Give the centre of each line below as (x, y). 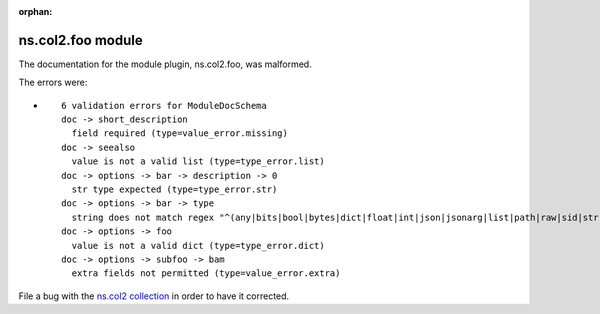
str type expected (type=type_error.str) (174, 189)
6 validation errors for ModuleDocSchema (164, 105)
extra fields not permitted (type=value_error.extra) (206, 273)
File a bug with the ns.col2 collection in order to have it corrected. (154, 296)
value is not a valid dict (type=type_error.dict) (198, 245)
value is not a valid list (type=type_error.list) (198, 161)
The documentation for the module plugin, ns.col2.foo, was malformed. (165, 64)
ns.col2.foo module (81, 40)
